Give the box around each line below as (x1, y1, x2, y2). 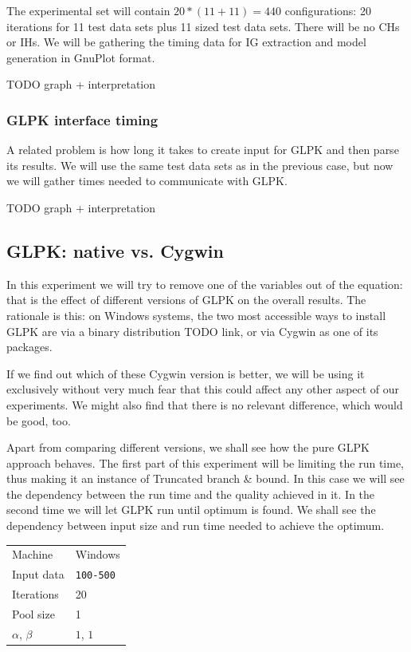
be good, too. (6, 412, 71, 429)
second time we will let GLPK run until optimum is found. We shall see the (6, 501, 376, 518)
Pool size (12, 606, 55, 622)
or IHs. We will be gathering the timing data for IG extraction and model (6, 34, 366, 50)
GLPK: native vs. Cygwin (6, 238, 224, 263)
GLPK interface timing (6, 109, 159, 129)
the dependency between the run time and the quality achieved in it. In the (6, 485, 375, 502)
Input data (12, 566, 65, 583)
